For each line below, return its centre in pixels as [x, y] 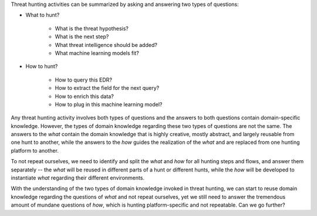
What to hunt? [43, 15]
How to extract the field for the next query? [107, 88]
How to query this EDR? [84, 80]
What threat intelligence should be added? [106, 45]
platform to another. [35, 150]
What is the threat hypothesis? [92, 28]
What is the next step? [82, 37]
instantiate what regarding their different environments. [78, 178]
